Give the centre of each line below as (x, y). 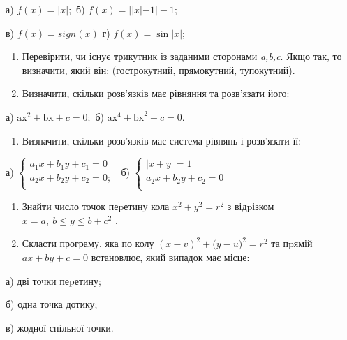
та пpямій (292, 243)
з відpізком (251, 206)
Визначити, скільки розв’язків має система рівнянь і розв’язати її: (162, 140)
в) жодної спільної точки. (60, 327)
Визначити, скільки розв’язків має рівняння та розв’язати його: (156, 93)
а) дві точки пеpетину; (53, 280)
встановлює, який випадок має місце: (170, 257)
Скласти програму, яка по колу (88, 243)
